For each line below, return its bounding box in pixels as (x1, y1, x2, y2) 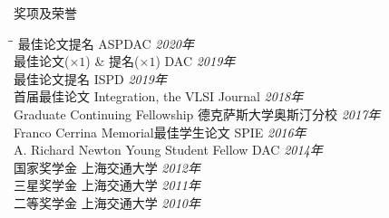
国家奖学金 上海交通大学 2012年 (14, 157, 200, 176)
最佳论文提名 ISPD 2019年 (14, 69, 168, 88)
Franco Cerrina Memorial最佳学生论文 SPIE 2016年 (14, 122, 306, 141)
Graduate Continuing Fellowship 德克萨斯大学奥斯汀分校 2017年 (14, 104, 381, 123)
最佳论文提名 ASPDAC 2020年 (17, 33, 194, 52)
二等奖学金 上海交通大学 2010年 (14, 193, 200, 212)
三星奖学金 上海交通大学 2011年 (14, 175, 200, 194)
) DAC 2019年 (155, 52, 236, 71)
